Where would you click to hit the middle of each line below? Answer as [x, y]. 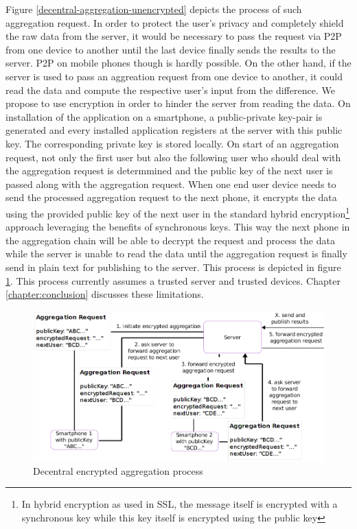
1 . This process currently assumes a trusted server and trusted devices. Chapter [173, 280]
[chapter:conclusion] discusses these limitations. [105, 294]
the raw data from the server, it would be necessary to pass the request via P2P [174, 36]
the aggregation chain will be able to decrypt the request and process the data [170, 240]
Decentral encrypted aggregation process [118, 470]
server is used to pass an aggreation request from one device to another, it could [174, 76]
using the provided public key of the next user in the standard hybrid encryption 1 [178, 212]
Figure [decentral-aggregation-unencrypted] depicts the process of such [154, 9]
